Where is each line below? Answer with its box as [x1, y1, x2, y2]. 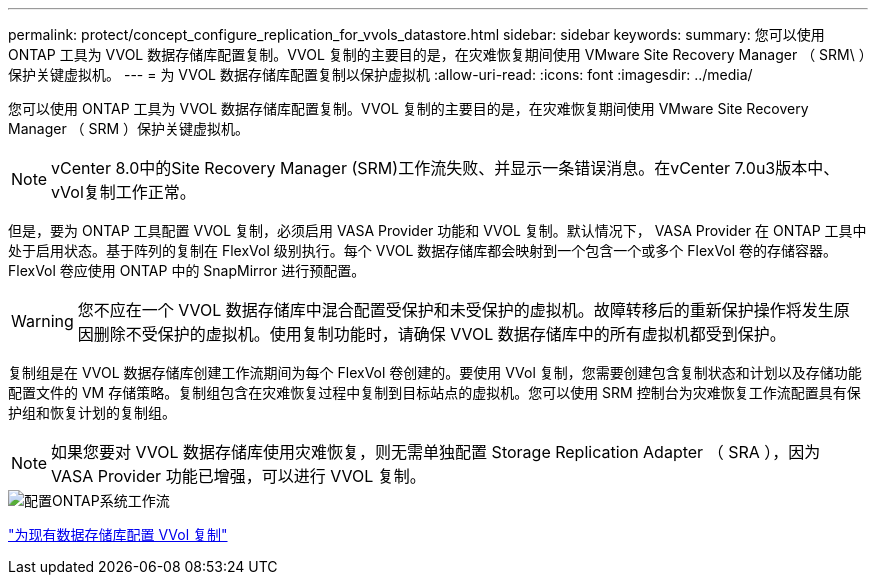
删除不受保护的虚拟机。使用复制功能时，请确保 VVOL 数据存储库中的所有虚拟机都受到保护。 [93, 324, 786, 344]
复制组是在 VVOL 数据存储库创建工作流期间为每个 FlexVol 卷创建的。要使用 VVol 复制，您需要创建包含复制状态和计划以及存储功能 [8, 364, 862, 381]
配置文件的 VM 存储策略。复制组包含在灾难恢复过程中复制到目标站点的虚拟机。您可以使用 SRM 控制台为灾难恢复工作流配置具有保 [8, 384, 861, 401]
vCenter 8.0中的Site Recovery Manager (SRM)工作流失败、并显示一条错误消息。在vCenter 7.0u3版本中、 [51, 158, 840, 178]
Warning [11, 311, 74, 331]
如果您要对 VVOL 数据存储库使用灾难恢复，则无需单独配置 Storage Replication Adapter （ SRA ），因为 [51, 442, 821, 462]
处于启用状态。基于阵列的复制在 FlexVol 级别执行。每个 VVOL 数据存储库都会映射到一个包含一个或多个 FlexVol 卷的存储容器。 [8, 242, 838, 259]
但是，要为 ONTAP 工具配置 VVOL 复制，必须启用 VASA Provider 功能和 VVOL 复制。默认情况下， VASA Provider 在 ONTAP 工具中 [8, 222, 867, 239]
